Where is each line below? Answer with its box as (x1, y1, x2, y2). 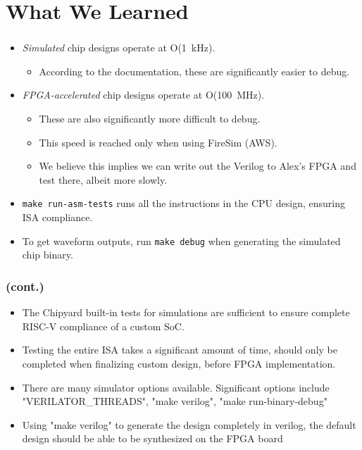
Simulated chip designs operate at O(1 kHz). (22, 40, 216, 55)
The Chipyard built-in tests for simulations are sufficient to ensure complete (22, 305, 350, 320)
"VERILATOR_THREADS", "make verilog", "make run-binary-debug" (22, 394, 327, 408)
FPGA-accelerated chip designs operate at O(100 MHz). (22, 87, 265, 102)
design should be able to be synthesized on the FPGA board (22, 431, 283, 446)
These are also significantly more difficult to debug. (39, 111, 261, 126)
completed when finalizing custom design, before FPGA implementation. (22, 356, 336, 370)
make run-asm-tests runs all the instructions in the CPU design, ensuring (22, 196, 345, 211)
